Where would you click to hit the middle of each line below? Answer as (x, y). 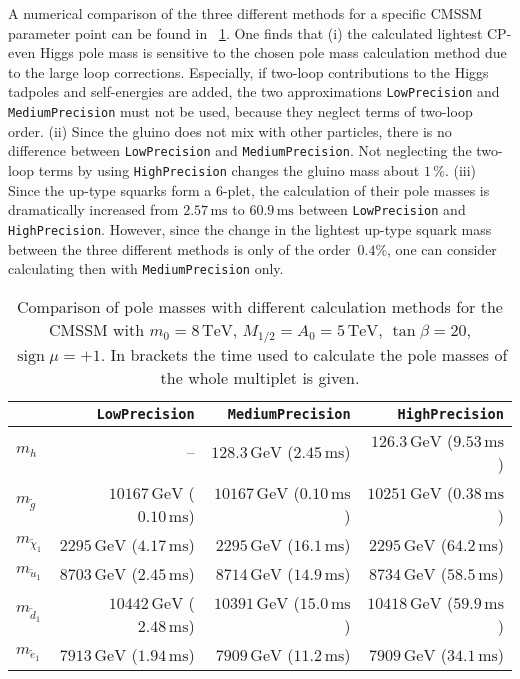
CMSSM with (97, 329)
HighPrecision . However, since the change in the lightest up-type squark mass (250, 228)
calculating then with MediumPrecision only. (146, 268)
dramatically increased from (93, 209)
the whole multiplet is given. (260, 377)
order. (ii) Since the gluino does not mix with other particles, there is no (230, 130)
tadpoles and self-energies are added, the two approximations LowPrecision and (254, 91)
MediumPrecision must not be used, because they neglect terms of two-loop (240, 111)
